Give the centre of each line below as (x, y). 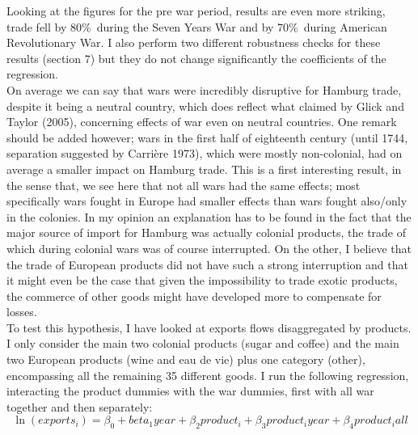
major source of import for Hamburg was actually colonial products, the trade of (207, 232)
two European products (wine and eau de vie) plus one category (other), (186, 359)
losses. (22, 312)
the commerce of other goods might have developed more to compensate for (194, 296)
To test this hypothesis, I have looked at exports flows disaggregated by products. (209, 327)
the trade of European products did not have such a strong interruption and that (207, 264)
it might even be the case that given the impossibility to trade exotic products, (202, 280)
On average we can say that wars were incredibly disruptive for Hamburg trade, (204, 89)
